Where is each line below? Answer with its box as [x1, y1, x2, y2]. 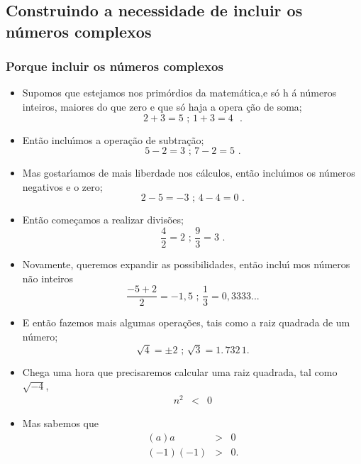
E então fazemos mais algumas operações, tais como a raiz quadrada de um [22, 315, 350, 330]
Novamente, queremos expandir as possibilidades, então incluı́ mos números [22, 257, 350, 272]
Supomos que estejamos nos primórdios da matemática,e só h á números [22, 85, 337, 100]
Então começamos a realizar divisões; [22, 212, 184, 227]
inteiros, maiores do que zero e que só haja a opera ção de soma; [22, 99, 302, 114]
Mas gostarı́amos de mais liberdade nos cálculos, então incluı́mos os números [22, 165, 355, 180]
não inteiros [22, 270, 74, 285]
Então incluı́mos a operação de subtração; [22, 132, 204, 147]
